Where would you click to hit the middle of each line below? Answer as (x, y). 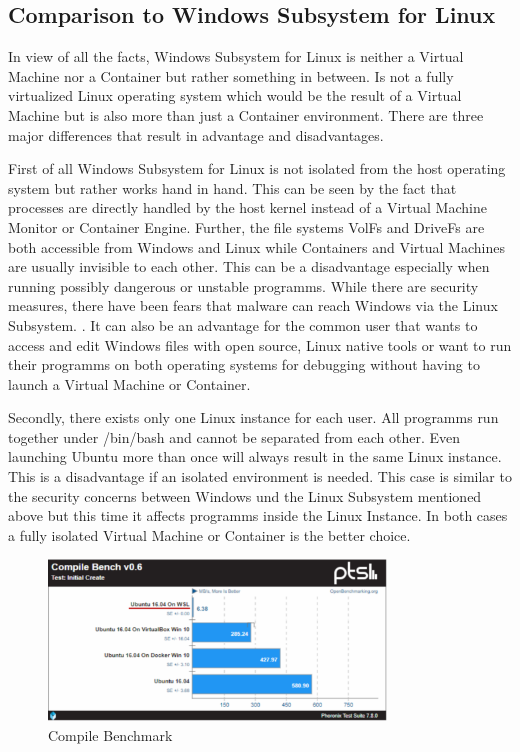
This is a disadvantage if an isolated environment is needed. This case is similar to (260, 476)
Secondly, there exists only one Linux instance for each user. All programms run (253, 417)
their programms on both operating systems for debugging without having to (244, 364)
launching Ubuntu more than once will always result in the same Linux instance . (255, 456)
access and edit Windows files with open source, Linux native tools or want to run (260, 344)
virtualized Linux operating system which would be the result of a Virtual (235, 95)
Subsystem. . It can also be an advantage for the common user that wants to (243, 324)
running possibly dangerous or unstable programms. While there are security (243, 285)
